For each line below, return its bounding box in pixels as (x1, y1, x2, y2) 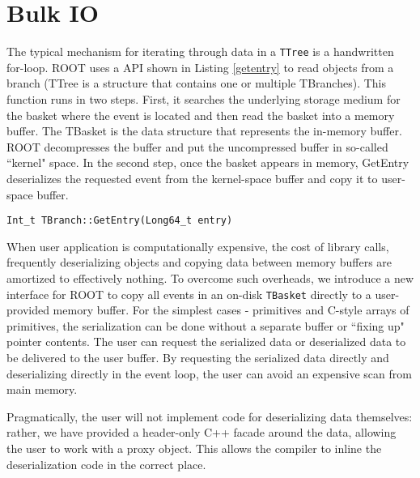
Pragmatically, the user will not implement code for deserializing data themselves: (6, 408, 413, 425)
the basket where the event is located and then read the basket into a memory (6, 106, 395, 123)
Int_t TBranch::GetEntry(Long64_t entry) (6, 215, 233, 227)
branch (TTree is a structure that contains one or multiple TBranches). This (6, 75, 387, 92)
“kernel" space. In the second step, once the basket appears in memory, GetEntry (6, 154, 409, 171)
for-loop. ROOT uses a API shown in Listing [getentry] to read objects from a (6, 58, 394, 75)
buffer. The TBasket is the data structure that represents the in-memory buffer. (6, 122, 402, 139)
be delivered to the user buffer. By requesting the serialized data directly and (6, 349, 389, 365)
